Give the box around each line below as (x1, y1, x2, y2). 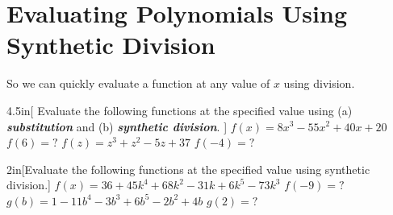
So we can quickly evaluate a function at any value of (6, 75, 270, 92)
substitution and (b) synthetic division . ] (6, 118, 228, 134)
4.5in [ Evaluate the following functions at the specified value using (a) (6, 101, 353, 118)
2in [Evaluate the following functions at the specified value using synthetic (6, 160, 370, 177)
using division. (283, 75, 355, 92)
